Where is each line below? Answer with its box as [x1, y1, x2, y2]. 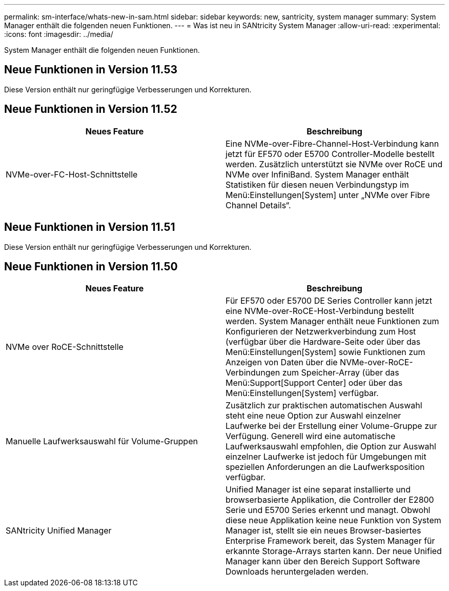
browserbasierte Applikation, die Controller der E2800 [226, 495, 434, 505]
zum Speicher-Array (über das [282, 367, 399, 378]
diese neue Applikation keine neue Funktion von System [226, 515, 441, 526]
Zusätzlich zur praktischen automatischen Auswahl [226, 400, 422, 411]
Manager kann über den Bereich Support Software [226, 556, 420, 567]
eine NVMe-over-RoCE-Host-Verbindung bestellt [226, 306, 414, 317]
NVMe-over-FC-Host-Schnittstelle [6, 169, 138, 180]
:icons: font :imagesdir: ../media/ [4, 30, 113, 38]
